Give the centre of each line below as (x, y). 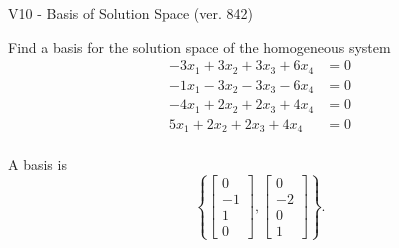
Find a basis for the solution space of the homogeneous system (199, 46)
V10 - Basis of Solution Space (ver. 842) (130, 13)
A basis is (37, 164)
